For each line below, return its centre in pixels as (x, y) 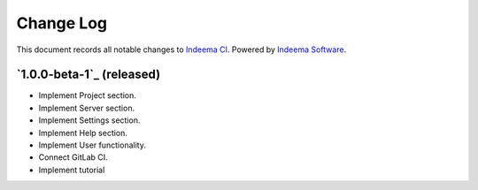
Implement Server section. (87, 108)
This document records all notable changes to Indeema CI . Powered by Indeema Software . (181, 49)
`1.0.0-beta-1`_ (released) (89, 75)
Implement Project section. (88, 95)
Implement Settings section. (89, 120)
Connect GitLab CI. (73, 157)
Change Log (62, 23)
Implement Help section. (83, 133)
